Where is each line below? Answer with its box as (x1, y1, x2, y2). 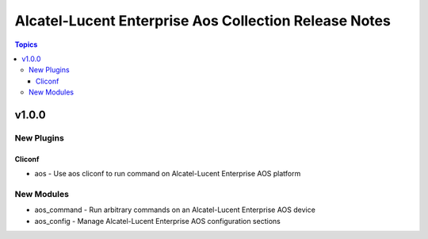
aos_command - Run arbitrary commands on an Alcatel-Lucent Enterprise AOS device (34, 205, 316, 214)
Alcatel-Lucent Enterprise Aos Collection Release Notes (14, 12, 392, 29)
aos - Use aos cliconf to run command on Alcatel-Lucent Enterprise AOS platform (34, 169, 301, 179)
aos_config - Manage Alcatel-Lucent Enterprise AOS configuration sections (34, 216, 281, 226)
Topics (14, 40, 38, 49)
